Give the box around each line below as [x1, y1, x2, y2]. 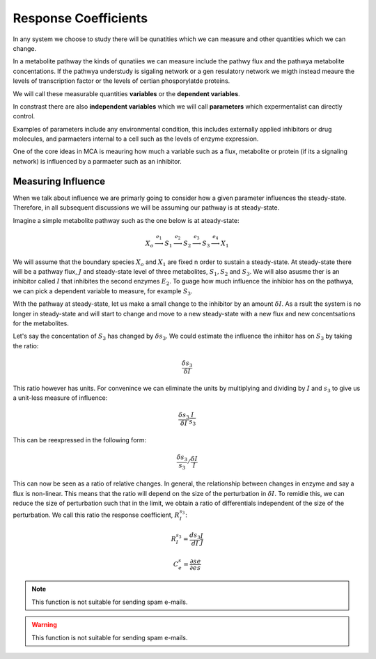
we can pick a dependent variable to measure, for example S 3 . [13, 286, 193, 297]
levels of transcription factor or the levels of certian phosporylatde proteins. [13, 77, 230, 85]
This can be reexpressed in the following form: [13, 435, 147, 444]
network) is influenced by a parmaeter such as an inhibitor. [13, 157, 182, 165]
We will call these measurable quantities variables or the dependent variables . [13, 89, 240, 98]
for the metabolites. [13, 319, 70, 327]
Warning [31, 621, 57, 629]
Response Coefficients [13, 10, 148, 26]
